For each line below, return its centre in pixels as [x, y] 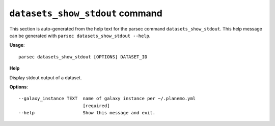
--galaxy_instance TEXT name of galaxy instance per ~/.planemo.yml [107, 99]
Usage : [17, 45]
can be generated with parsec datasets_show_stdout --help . [80, 36]
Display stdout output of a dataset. [46, 77]
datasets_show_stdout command [86, 13]
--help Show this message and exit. [87, 113]
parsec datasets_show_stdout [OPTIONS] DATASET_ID [83, 57]
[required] [96, 106]
